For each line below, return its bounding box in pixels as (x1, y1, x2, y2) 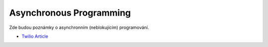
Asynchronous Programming (9, 7, 131, 18)
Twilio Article (21, 33, 48, 39)
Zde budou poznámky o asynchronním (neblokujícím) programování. (9, 24, 149, 30)
